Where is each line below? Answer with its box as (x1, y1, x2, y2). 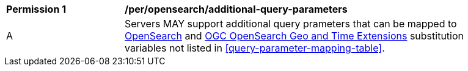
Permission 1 (6, 3, 67, 15)
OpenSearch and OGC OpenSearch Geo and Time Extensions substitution (125, 30, 464, 42)
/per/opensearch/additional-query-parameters (125, 3, 348, 15)
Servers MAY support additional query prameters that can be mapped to (125, 18, 457, 30)
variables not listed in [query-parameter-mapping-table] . (125, 42, 385, 54)
